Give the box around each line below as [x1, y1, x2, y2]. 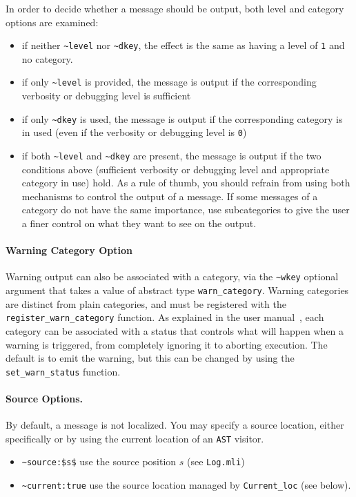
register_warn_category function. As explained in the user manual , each [6, 310, 324, 324]
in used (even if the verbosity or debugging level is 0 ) [21, 125, 247, 139]
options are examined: [6, 14, 99, 29]
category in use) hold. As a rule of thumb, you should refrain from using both [21, 175, 350, 190]
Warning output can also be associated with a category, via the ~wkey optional [6, 269, 339, 284]
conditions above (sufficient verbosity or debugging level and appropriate [21, 162, 330, 176]
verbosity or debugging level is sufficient [21, 88, 191, 103]
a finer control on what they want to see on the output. [21, 216, 257, 231]
